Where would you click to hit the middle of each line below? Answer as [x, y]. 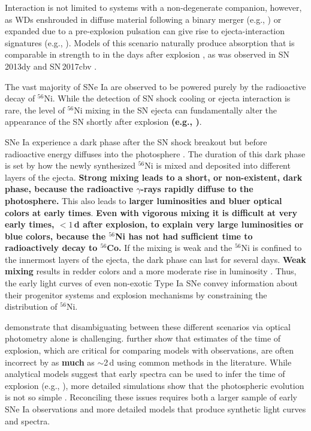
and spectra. [28, 420]
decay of [20, 98]
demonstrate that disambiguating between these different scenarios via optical [148, 326]
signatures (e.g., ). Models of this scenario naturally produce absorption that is [150, 42]
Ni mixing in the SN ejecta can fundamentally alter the [176, 110]
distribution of [31, 306]
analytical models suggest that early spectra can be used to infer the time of [145, 374]
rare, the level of [35, 110]
